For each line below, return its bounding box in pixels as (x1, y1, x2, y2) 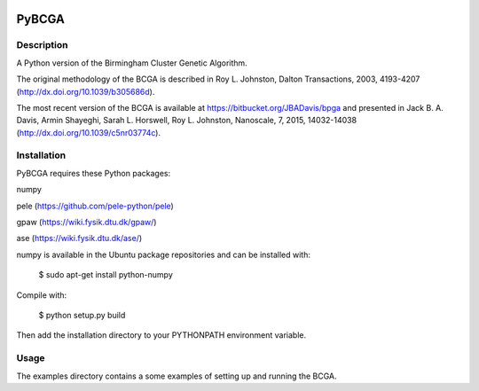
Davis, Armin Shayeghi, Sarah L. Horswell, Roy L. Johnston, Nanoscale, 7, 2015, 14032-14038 (16, 115, 357, 126)
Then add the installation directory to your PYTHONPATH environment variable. (16, 330, 306, 340)
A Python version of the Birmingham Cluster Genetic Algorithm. (16, 58, 247, 68)
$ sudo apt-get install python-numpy (38, 270, 173, 280)
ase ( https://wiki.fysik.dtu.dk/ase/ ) (16, 233, 143, 244)
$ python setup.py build (38, 309, 126, 320)
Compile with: (16, 289, 67, 301)
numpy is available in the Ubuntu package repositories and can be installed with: (16, 249, 310, 260)
